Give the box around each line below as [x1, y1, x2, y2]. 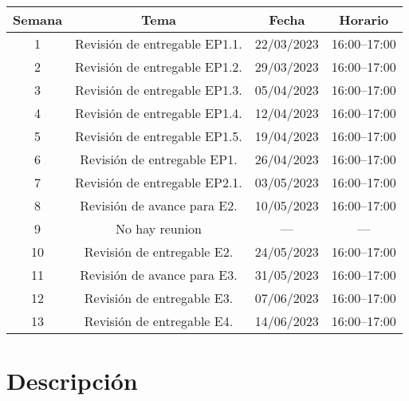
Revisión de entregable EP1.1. [75, 34, 242, 53]
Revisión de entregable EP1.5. [75, 127, 242, 145]
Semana [13, 10, 63, 29]
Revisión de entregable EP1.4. [75, 104, 242, 122]
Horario [339, 10, 389, 29]
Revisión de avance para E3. [80, 265, 238, 284]
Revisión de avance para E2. [80, 196, 238, 214]
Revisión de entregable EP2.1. [75, 173, 242, 191]
